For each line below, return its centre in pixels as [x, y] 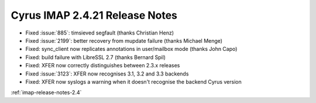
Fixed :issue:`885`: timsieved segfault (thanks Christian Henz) [100, 33]
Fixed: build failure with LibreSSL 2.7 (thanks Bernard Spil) [96, 57]
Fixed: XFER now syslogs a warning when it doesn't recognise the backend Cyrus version [134, 81]
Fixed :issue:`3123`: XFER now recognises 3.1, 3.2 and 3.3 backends [107, 74]
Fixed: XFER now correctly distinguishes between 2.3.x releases [103, 66]
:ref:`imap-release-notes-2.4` [46, 92]
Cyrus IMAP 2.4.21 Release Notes [94, 15]
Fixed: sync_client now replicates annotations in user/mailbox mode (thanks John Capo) [131, 49]
